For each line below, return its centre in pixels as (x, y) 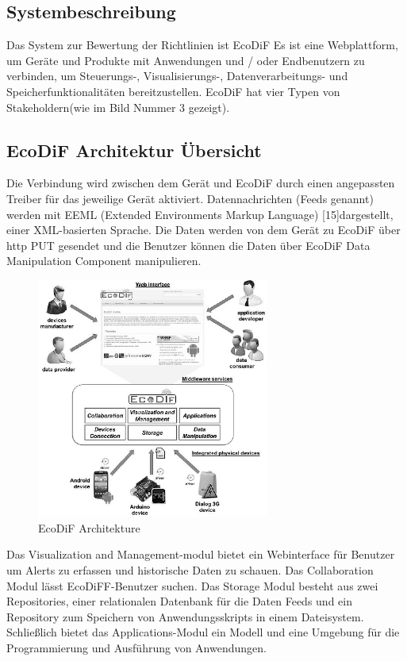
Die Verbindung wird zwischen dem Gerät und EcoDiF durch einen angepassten (201, 183)
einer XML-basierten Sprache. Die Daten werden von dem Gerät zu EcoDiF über (203, 230)
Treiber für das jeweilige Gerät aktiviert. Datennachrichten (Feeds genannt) (190, 198)
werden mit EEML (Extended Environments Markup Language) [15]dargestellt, (200, 214)
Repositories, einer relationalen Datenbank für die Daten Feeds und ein (179, 601)
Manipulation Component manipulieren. (104, 261)
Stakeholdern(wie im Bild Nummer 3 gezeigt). (118, 107)
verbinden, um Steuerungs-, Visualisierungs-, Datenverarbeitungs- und (177, 76)
